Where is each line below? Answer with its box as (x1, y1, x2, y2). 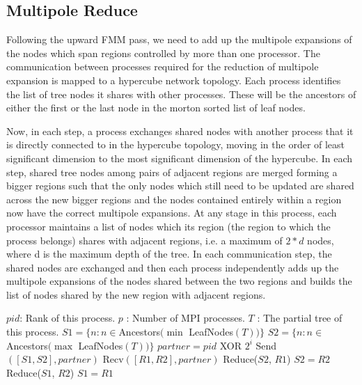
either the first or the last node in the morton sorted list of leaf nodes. (6, 100, 306, 115)
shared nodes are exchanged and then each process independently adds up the (6, 260, 339, 274)
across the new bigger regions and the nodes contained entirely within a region (6, 191, 342, 206)
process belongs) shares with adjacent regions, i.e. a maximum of (6, 233, 283, 247)
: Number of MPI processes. (126, 311, 245, 325)
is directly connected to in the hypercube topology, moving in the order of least (6, 137, 345, 152)
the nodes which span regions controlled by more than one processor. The (6, 45, 320, 60)
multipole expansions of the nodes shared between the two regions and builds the (6, 274, 352, 288)
